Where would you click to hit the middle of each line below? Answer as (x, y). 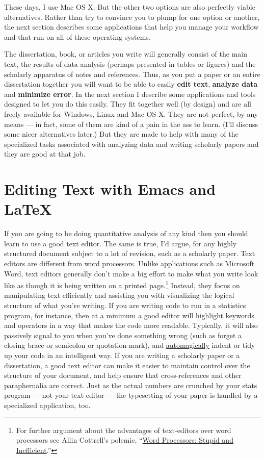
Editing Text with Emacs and (110, 189)
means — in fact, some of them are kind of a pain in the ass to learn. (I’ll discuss (131, 124)
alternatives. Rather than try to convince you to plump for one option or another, (132, 17)
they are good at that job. (45, 154)
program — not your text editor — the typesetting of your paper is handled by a (131, 395)
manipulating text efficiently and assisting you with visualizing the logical (119, 295)
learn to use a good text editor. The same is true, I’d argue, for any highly (121, 243)
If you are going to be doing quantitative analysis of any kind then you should (126, 233)
